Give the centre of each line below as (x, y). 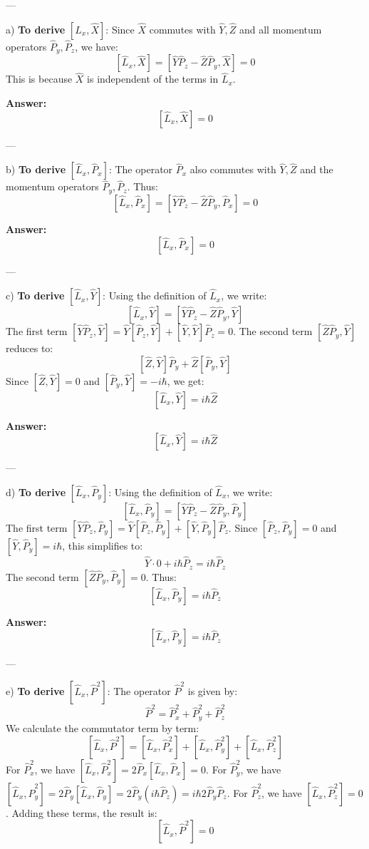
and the (317, 169)
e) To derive (35, 690)
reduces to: (30, 348)
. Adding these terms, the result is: (82, 812)
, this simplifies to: (103, 545)
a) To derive (36, 29)
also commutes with (233, 169)
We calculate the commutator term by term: (103, 727)
